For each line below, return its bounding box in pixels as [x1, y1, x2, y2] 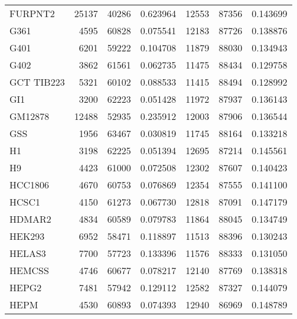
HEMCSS [9, 263, 49, 277]
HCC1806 [9, 178, 50, 191]
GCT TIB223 [9, 75, 65, 89]
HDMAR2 [9, 212, 51, 226]
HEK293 [9, 229, 45, 243]
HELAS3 [9, 246, 46, 260]
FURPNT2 [9, 6, 55, 20]
